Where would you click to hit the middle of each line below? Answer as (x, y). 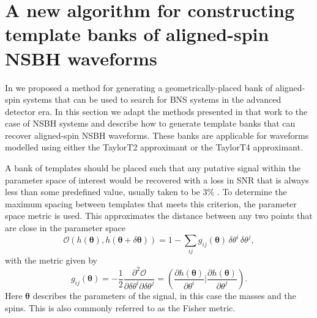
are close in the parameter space (65, 228)
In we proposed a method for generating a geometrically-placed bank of (139, 87)
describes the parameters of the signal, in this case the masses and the (164, 296)
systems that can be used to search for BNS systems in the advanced (152, 99)
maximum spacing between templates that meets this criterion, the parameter (151, 203)
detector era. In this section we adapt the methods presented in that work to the (156, 111)
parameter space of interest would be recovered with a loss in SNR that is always (157, 179)
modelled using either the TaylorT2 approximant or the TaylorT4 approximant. (154, 147)
